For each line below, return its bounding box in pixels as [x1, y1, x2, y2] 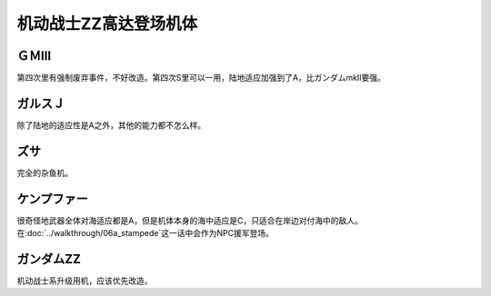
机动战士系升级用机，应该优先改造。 [16, 275, 153, 286]
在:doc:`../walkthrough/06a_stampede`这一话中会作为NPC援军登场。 [16, 228, 275, 239]
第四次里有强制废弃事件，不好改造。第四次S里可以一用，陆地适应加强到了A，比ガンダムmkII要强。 [16, 73, 386, 84]
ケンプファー [16, 191, 88, 206]
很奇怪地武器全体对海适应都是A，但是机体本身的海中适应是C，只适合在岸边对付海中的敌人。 [16, 214, 363, 226]
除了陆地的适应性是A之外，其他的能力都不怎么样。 [16, 119, 206, 131]
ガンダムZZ [16, 251, 81, 267]
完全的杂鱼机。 [16, 167, 73, 178]
